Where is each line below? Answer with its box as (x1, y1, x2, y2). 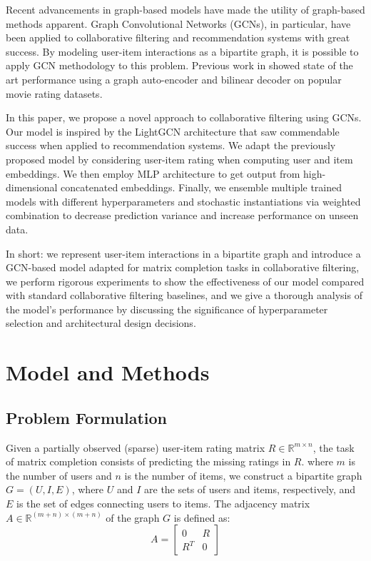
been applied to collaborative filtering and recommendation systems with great (6, 30, 350, 45)
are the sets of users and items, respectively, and (144, 482, 356, 497)
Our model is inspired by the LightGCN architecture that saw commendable (6, 123, 340, 138)
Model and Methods (6, 358, 210, 387)
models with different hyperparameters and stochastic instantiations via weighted (6, 193, 361, 208)
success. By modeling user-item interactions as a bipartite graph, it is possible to (6, 44, 359, 59)
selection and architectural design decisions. (6, 315, 196, 330)
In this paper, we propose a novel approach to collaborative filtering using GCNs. (6, 110, 362, 125)
